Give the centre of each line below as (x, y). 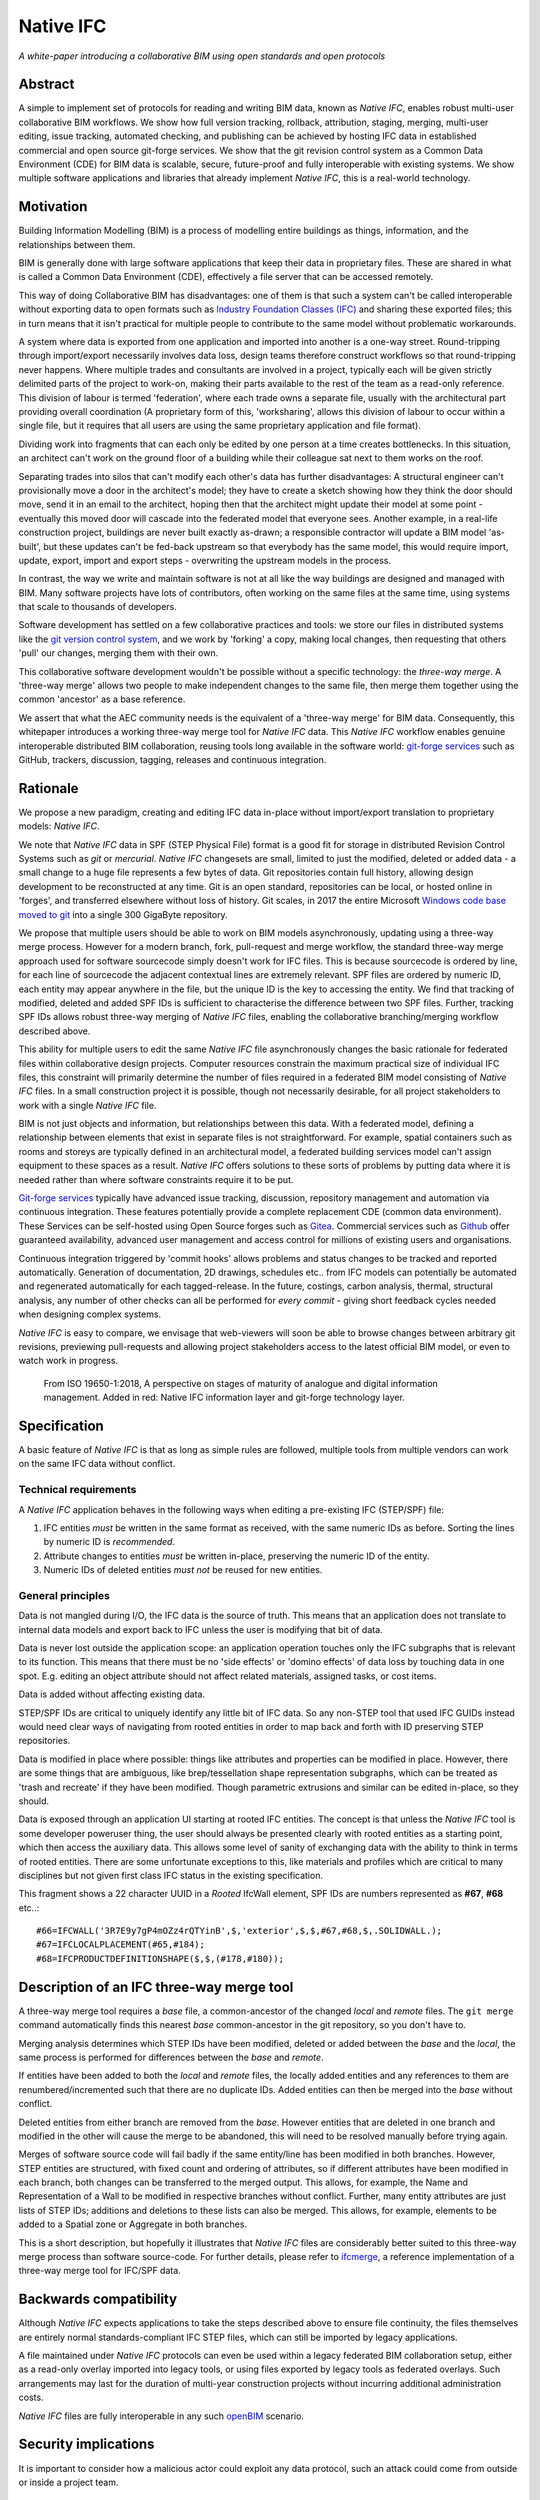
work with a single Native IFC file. (87, 1105)
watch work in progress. (68, 1361)
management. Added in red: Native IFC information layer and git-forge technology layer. (224, 1397)
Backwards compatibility (98, 2299)
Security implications (86, 2444)
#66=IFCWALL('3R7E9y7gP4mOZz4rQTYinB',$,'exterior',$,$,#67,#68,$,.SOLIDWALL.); (239, 1931)
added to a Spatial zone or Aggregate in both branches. (133, 2224)
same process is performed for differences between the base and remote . (171, 2057)
